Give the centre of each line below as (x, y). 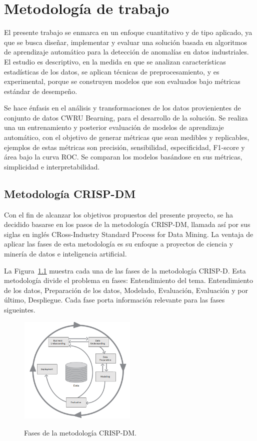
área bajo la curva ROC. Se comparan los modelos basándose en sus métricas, (123, 157)
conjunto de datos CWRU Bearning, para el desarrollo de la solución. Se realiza (126, 117)
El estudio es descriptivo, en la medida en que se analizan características (115, 61)
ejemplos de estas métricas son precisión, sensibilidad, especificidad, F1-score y (124, 147)
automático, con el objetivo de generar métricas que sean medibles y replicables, (127, 137)
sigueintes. (20, 309)
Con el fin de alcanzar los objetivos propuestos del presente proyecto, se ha (118, 214)
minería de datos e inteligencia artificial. (65, 254)
